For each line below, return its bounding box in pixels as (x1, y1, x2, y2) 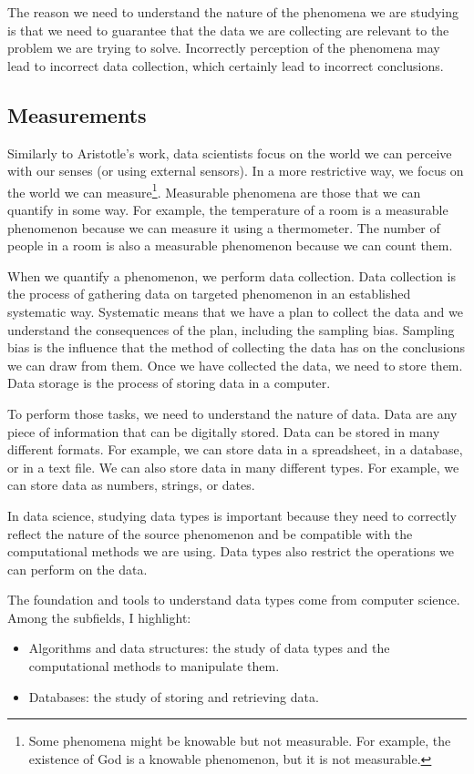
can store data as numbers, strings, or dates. (7, 475, 255, 494)
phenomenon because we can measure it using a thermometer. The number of (7, 218, 440, 237)
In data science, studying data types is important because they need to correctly (7, 505, 457, 524)
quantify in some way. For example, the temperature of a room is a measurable (7, 200, 448, 219)
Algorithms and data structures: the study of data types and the (28, 638, 390, 657)
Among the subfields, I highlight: (7, 607, 191, 626)
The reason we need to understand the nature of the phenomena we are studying (7, 3, 459, 21)
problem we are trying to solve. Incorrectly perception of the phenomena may (7, 38, 440, 57)
